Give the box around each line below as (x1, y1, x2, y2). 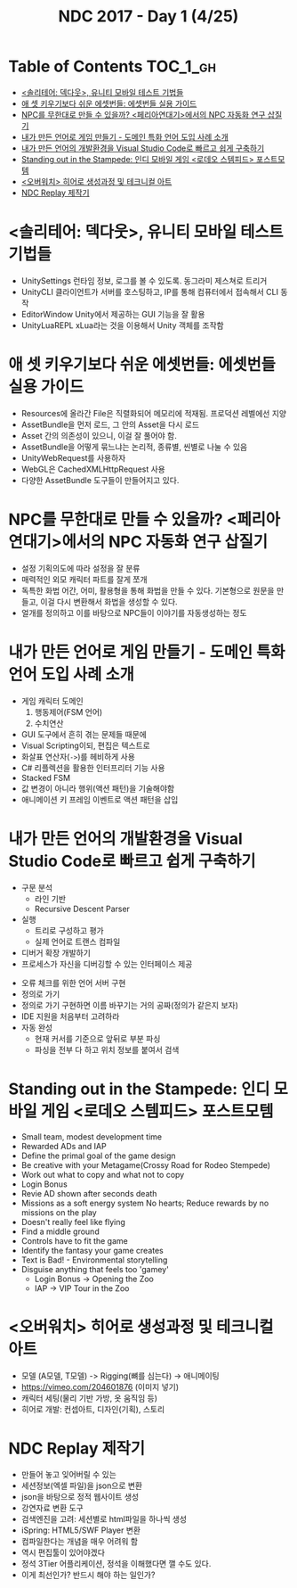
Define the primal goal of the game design (20, 1150, 176, 1161)
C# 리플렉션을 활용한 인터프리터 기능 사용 (20, 762, 165, 773)
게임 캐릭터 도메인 (20, 695, 84, 706)
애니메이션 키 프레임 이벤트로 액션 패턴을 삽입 (20, 794, 179, 804)
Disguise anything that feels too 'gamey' (20, 1263, 170, 1274)
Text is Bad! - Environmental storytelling (20, 1255, 168, 1265)
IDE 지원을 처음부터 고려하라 (20, 1010, 120, 1022)
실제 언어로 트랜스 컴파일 (34, 936, 121, 947)
